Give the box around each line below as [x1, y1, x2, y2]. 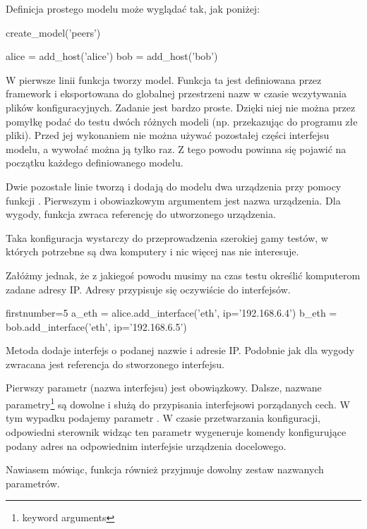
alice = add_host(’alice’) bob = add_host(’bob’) [6, 49, 218, 63]
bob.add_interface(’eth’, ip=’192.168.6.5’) [6, 319, 187, 334]
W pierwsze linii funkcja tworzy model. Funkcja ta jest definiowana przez [6, 72, 322, 87]
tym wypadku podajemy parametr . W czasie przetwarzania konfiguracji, [6, 411, 320, 425]
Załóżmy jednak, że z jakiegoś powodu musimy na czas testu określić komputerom [6, 267, 361, 282]
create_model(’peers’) [6, 25, 101, 39]
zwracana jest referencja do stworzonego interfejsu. [6, 356, 224, 371]
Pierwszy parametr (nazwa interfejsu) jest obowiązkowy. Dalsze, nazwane [6, 380, 322, 395]
